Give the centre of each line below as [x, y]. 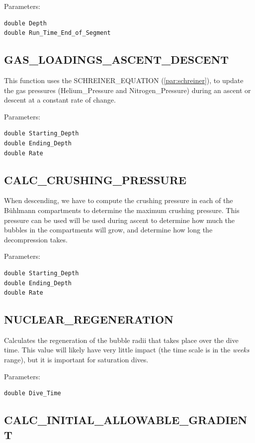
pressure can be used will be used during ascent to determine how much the [120, 220]
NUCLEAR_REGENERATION [89, 319]
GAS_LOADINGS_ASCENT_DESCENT [117, 59]
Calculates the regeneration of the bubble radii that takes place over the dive [121, 340]
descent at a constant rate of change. [60, 100]
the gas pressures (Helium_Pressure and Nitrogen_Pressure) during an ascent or [127, 90]
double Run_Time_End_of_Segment [57, 33]
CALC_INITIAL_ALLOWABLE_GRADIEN [126, 420]
